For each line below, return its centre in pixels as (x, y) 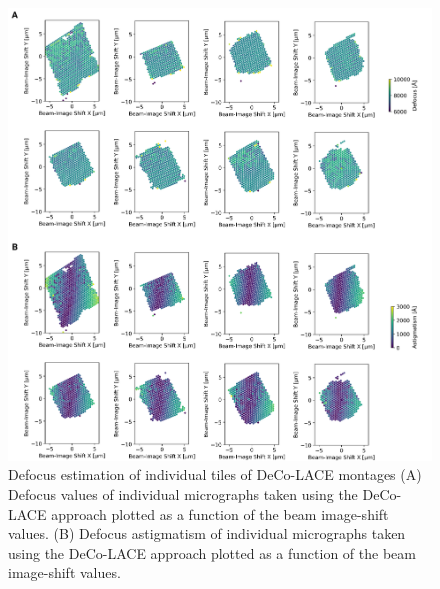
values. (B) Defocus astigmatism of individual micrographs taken (207, 533)
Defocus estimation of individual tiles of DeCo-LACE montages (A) (215, 474)
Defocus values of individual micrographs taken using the (183, 493)
